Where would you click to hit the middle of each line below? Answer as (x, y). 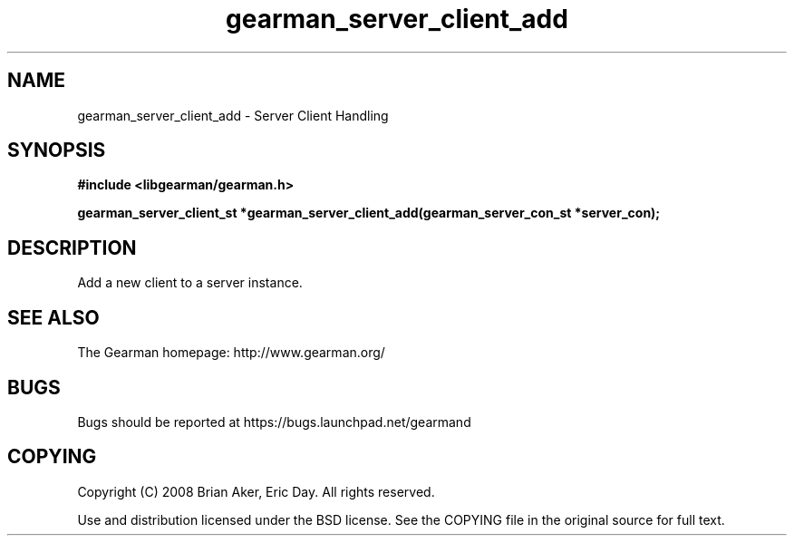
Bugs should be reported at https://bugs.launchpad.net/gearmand (274, 422)
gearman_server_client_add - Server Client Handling (233, 115)
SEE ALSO (53, 317)
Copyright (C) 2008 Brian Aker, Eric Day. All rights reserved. (256, 491)
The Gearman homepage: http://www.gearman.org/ (231, 353)
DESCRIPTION (72, 247)
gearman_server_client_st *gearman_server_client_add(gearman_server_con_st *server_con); (369, 213)
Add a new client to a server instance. (190, 283)
